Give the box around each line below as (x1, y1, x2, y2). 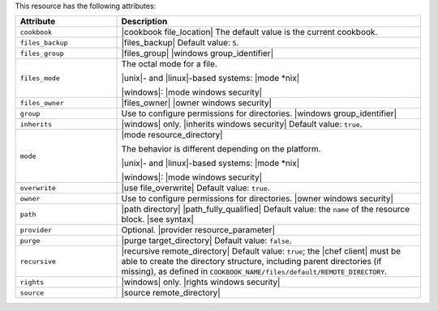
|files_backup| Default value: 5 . (121, 37, 239, 49)
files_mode (19, 74, 61, 83)
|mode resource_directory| (121, 130, 223, 141)
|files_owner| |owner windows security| (121, 97, 272, 109)
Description (121, 16, 168, 28)
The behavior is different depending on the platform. (121, 143, 321, 155)
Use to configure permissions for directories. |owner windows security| (121, 193, 393, 204)
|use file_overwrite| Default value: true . (121, 182, 271, 194)
